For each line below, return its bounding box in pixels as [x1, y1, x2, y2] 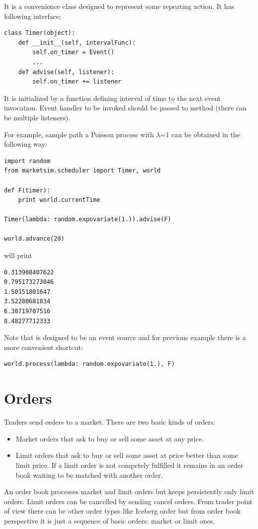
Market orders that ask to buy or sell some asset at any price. [15, 433, 204, 443]
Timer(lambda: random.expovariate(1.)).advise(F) [4, 216, 172, 223]
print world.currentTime [18, 196, 100, 204]
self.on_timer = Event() [32, 49, 114, 56]
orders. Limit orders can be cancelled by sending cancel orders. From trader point [4, 496, 253, 506]
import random [4, 157, 51, 165]
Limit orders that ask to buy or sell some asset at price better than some [15, 450, 238, 460]
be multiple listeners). [4, 112, 71, 122]
